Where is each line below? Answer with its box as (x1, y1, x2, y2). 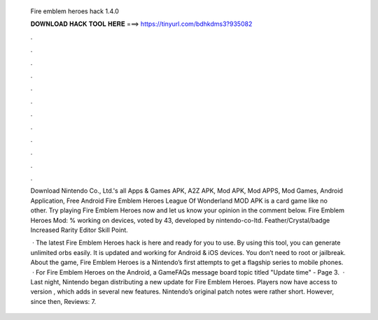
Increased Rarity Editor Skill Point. (30, 226, 129, 234)
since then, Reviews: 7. (30, 297, 97, 305)
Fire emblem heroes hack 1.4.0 (30, 7, 119, 15)
